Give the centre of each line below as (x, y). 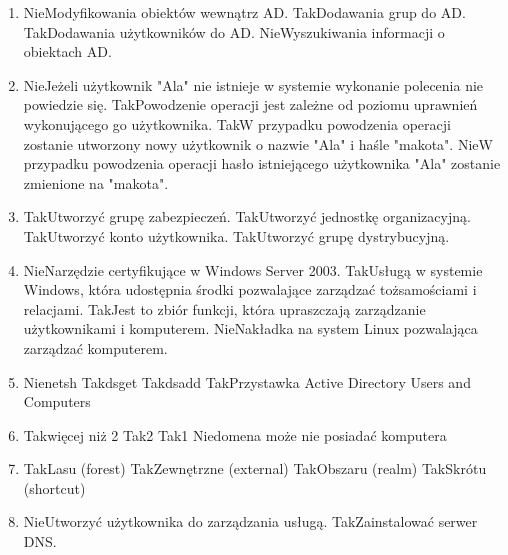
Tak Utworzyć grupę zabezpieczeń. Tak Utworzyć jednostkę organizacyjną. (247, 216)
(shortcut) (54, 487)
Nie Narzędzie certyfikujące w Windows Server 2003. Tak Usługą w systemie (253, 269)
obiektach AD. (67, 51)
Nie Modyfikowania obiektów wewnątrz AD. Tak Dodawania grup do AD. (244, 12)
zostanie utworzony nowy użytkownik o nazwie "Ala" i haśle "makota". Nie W (258, 143)
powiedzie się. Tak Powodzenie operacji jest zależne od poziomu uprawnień (250, 104)
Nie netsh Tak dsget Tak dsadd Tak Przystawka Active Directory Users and (247, 381)
